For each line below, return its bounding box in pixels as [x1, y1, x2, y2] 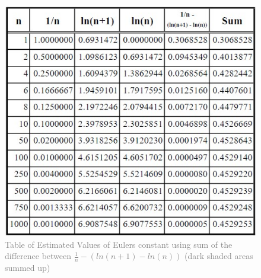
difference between [5, 250, 72, 262]
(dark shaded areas [184, 250, 253, 262]
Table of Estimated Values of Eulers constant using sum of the [5, 238, 233, 250]
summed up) [5, 261, 50, 274]
